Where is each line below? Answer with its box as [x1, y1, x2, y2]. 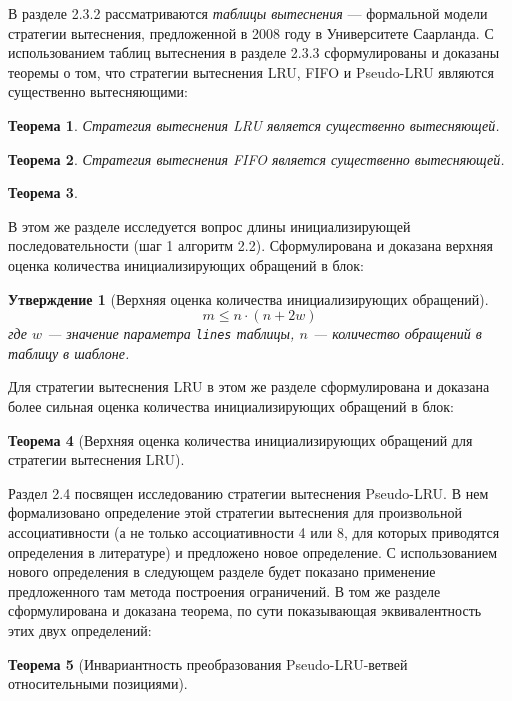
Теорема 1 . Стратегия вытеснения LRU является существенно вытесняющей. [8, 114, 500, 135]
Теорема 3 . [8, 182, 78, 203]
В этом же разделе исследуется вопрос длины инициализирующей [8, 215, 411, 236]
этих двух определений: [8, 619, 152, 640]
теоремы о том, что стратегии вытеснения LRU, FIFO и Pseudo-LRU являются [8, 61, 494, 82]
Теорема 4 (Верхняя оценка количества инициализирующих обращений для [8, 429, 473, 450]
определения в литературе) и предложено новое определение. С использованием [8, 541, 498, 562]
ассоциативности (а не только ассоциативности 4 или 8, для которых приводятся [8, 521, 500, 542]
